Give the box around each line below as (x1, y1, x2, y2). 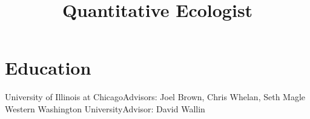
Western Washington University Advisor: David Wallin (5, 102, 205, 115)
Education (5, 55, 91, 80)
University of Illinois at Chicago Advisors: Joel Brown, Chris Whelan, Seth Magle (5, 90, 306, 103)
